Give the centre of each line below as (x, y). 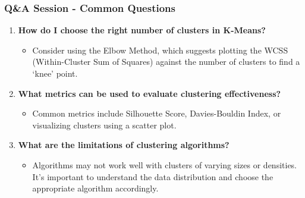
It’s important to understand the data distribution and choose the (153, 176)
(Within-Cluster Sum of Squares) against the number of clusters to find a (166, 62)
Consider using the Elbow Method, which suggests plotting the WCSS (160, 50)
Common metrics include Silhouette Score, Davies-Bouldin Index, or (157, 113)
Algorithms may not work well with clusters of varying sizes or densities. (165, 164)
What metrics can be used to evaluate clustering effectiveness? (150, 93)
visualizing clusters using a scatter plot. (104, 125)
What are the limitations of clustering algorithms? (124, 145)
